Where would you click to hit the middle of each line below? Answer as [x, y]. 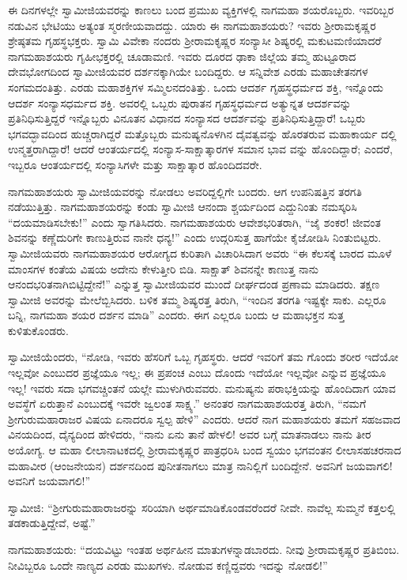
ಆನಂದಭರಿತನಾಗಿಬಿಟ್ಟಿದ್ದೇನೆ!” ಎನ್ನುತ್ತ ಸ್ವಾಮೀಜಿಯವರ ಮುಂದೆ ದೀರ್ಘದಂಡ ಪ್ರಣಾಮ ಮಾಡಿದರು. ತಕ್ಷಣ [194, 284]
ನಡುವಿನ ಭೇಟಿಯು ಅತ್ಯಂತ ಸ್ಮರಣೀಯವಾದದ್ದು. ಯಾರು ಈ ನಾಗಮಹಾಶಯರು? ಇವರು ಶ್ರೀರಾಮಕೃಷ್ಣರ [192, 25]
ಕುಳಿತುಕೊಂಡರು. [38, 330]
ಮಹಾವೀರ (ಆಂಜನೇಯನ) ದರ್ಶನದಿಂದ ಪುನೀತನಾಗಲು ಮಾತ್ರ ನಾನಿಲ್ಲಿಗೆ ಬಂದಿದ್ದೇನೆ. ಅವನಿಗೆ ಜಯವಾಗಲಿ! [200, 465]
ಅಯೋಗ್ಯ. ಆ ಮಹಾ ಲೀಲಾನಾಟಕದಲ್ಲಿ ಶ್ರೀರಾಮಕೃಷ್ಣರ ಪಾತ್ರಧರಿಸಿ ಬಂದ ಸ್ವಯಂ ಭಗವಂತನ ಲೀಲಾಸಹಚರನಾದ [205, 450]
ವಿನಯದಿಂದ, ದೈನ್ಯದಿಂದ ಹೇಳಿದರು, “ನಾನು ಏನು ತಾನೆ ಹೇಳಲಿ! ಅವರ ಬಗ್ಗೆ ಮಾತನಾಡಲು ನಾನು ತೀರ [190, 434]
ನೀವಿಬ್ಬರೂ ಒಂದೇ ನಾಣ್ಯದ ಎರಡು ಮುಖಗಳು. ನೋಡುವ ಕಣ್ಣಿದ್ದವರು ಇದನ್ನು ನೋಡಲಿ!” [168, 565]
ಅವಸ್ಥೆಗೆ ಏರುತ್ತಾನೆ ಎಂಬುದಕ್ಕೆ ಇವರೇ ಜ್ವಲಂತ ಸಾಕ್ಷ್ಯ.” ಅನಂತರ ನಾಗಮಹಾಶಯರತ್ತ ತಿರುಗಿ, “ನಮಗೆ [187, 403]
